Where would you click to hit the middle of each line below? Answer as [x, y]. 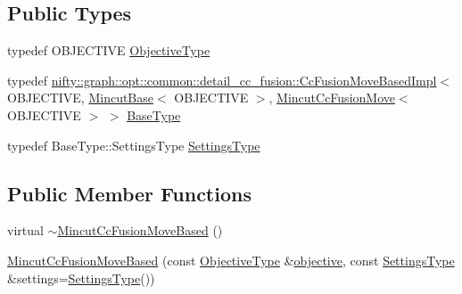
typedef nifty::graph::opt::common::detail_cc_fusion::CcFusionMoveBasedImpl [222, 80]
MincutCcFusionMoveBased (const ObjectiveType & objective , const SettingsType [231, 260]
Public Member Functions [129, 193]
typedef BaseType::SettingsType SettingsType [134, 145]
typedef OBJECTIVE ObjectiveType [109, 50]
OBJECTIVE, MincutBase [81, 98]
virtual [25, 230]
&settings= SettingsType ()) [81, 278]
